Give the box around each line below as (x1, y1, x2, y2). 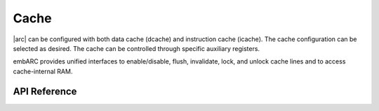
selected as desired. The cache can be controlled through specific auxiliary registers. (13, 44, 260, 52)
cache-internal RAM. (13, 67, 73, 75)
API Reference (13, 85, 77, 97)
